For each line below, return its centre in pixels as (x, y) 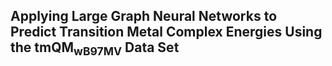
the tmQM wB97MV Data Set (95, 49)
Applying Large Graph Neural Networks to (144, 16)
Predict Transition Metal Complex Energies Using (166, 32)
